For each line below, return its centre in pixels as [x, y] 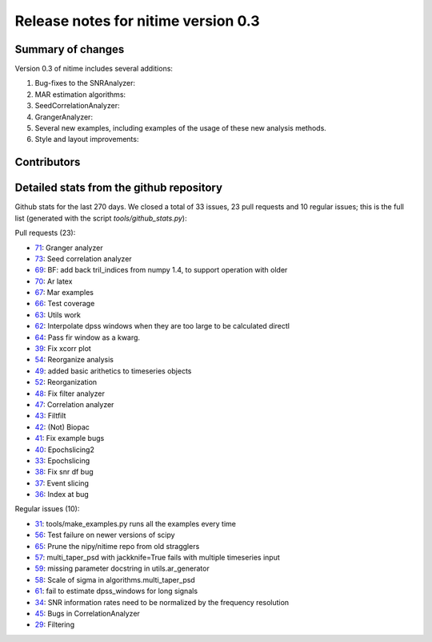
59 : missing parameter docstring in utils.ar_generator [122, 568]
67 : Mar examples [64, 293]
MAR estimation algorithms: [80, 94]
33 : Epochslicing [62, 460]
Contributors [48, 162]
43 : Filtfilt [50, 416]
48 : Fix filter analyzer [70, 394]
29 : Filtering [55, 624]
